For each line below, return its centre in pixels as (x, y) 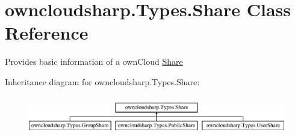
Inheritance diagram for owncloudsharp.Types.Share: (102, 81)
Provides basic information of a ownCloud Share (94, 61)
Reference (47, 33)
